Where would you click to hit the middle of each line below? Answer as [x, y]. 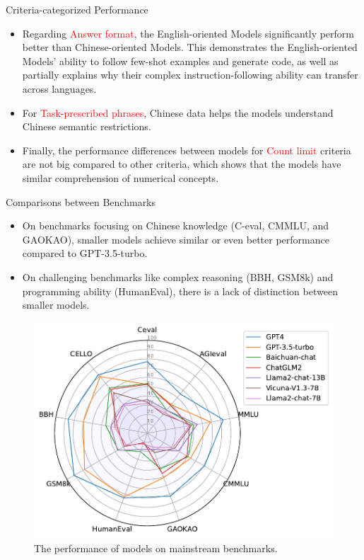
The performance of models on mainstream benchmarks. [156, 548]
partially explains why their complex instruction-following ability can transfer [190, 75]
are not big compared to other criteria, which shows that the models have [182, 164]
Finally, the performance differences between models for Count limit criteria [187, 150]
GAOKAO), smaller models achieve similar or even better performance [176, 239]
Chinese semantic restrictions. [87, 126]
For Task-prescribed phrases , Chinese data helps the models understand [178, 112]
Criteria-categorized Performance [77, 9]
